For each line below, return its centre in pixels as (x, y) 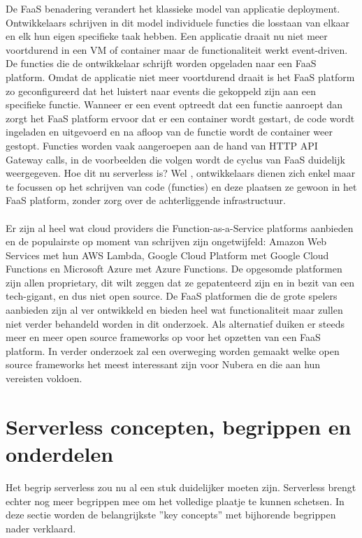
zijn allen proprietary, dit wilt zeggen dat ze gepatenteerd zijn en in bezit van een (180, 282)
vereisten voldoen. (44, 378)
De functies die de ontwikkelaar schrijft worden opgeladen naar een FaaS (161, 63)
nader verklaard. (41, 528)
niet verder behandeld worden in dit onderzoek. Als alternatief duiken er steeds (175, 323)
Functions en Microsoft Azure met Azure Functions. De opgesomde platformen (174, 269)
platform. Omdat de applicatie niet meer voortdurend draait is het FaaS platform (180, 77)
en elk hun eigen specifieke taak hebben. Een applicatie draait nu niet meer (167, 36)
